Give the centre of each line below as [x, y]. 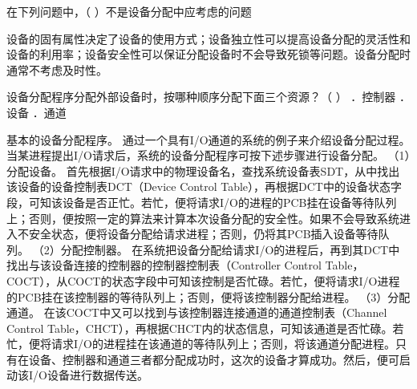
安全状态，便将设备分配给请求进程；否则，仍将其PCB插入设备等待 [203, 234]
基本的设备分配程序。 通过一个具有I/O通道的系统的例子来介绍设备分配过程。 [208, 139]
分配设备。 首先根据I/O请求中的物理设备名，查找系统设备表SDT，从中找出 [203, 170]
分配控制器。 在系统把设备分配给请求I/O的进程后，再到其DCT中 [230, 249]
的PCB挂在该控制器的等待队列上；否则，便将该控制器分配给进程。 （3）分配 [208, 296]
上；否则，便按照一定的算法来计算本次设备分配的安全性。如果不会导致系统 [203, 218]
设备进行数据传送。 [97, 375]
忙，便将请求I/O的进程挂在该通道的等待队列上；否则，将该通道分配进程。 [201, 344]
